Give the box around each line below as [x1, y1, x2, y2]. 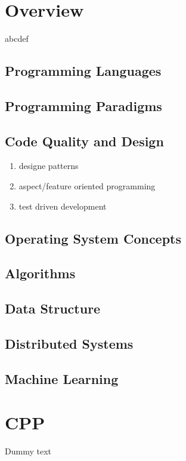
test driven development [18, 199, 107, 212]
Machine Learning [5, 369, 119, 388]
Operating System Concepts [5, 229, 182, 247]
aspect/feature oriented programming [18, 180, 156, 192]
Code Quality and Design [5, 131, 164, 150]
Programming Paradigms [5, 96, 162, 115]
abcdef [5, 32, 29, 45]
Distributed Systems [5, 334, 134, 352]
